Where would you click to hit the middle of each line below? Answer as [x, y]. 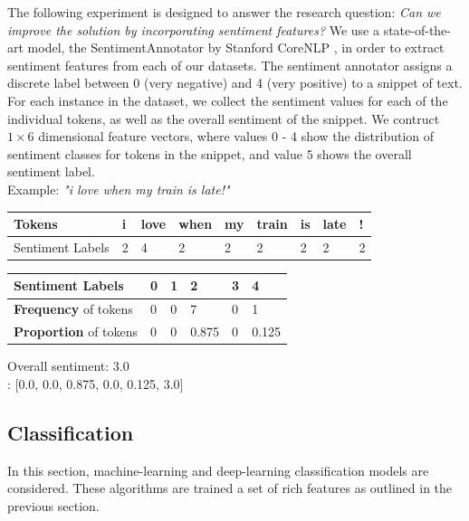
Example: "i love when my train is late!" [119, 189]
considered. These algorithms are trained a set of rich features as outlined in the [230, 488]
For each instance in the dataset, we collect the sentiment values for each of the [228, 100]
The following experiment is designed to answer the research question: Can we [224, 12]
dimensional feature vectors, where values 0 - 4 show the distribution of [236, 136]
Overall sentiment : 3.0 [68, 366]
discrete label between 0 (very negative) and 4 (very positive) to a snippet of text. [235, 83]
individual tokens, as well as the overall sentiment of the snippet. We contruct [224, 118]
